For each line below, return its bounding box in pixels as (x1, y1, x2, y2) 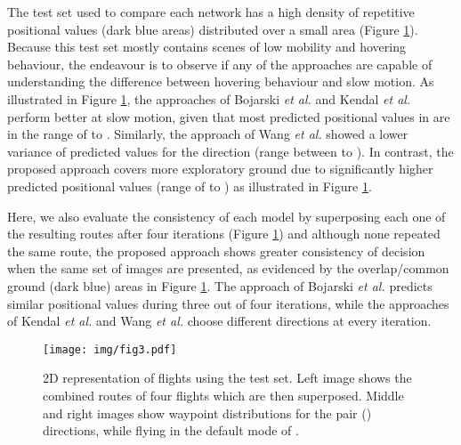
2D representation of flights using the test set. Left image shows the (43, 368, 412, 387)
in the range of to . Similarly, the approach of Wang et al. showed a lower (7, 125, 408, 143)
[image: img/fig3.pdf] (43, 343, 177, 356)
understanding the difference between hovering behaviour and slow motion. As (7, 72, 434, 91)
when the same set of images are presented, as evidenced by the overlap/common (7, 259, 449, 278)
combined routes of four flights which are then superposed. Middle (43, 385, 404, 404)
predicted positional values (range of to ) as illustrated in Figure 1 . (7, 176, 372, 195)
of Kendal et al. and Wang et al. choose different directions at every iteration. (7, 311, 432, 330)
